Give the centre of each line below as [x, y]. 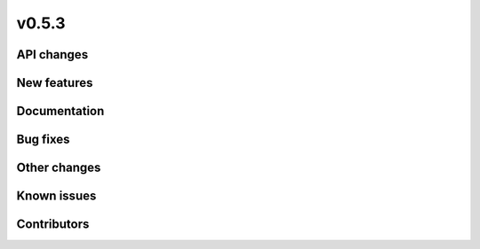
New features [55, 83]
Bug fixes [43, 140]
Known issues [56, 196]
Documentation [60, 111]
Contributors [53, 225]
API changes [52, 54]
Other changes [59, 168]
